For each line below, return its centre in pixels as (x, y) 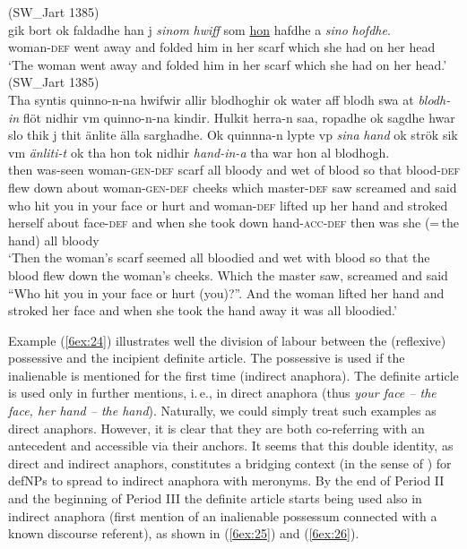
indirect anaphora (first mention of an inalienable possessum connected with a (223, 515)
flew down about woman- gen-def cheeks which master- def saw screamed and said (233, 187)
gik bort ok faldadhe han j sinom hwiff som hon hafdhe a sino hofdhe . (199, 29)
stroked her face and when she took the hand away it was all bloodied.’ (203, 310)
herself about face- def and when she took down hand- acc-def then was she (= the (234, 223)
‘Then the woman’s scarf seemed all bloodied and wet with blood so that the (219, 257)
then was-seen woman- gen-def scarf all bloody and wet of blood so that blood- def (234, 170)
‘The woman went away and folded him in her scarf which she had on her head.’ (228, 64)
